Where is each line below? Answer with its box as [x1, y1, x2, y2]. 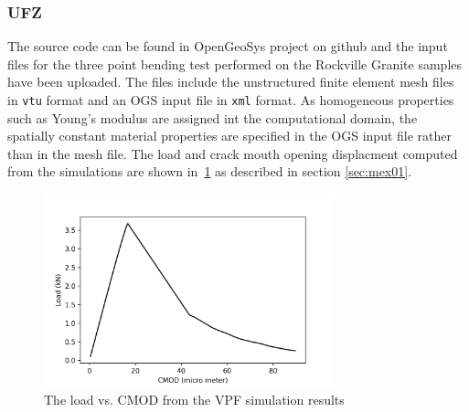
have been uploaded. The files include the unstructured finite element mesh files [7, 72, 454, 91]
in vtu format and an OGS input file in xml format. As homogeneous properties [7, 90, 454, 109]
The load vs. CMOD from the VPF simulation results [44, 390, 345, 409]
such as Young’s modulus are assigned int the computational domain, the [7, 108, 418, 127]
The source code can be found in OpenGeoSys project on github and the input [7, 37, 448, 56]
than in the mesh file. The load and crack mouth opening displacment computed [7, 143, 458, 163]
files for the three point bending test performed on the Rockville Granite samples [7, 54, 463, 73]
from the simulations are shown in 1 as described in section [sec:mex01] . [7, 162, 412, 181]
